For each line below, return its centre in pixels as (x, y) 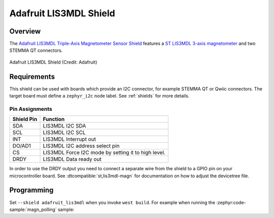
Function (54, 119)
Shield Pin (25, 119)
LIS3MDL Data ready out (72, 159)
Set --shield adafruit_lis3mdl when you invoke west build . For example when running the (112, 202)
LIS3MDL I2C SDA (64, 126)
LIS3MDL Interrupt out (70, 139)
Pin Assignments (31, 109)
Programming (31, 190)
